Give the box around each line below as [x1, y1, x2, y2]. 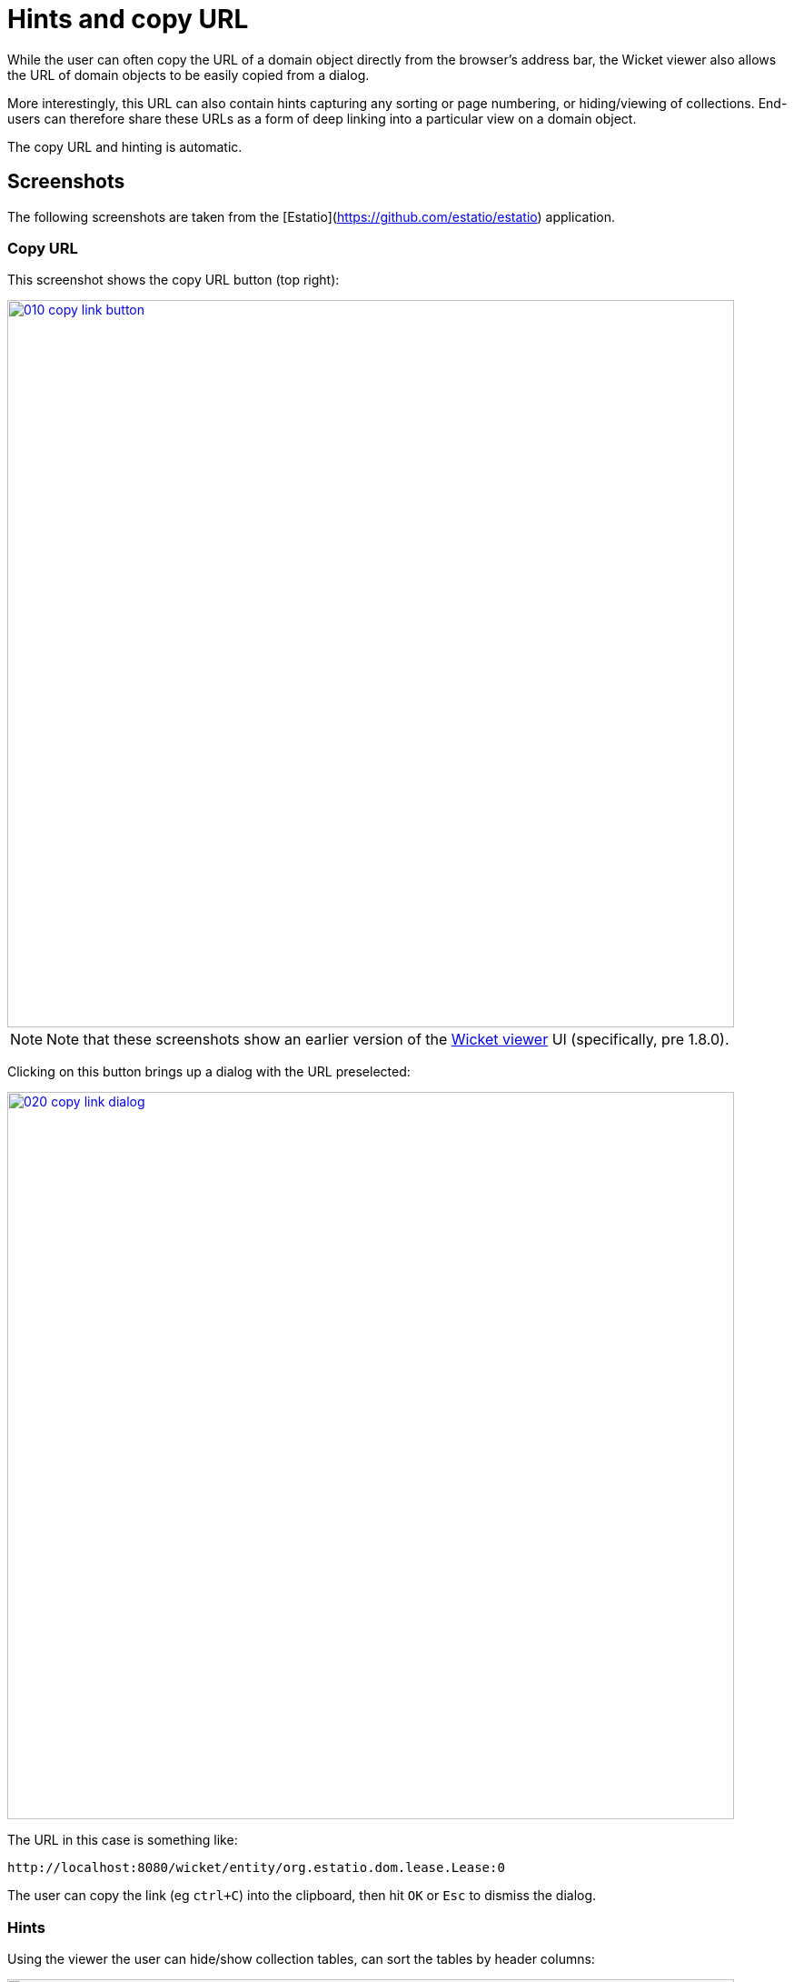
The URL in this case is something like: [7, 1832, 238, 1848]
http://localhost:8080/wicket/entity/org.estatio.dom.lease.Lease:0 [7, 1860, 505, 1876]
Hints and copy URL [7, 4, 249, 35]
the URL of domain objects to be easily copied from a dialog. [7, 66, 370, 83]
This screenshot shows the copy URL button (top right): [7, 272, 340, 288]
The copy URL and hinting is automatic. [7, 138, 243, 155]
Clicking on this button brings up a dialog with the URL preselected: [7, 1064, 411, 1080]
